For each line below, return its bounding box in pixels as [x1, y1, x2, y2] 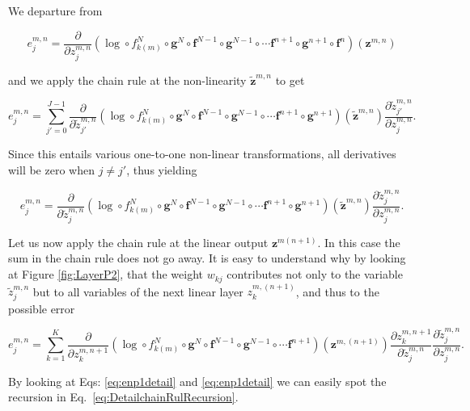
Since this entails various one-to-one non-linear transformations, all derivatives [8, 145, 396, 162]
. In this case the [317, 233, 400, 250]
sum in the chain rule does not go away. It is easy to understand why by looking [8, 250, 406, 266]
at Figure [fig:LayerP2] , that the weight [8, 266, 204, 283]
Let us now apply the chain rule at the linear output [8, 233, 269, 250]
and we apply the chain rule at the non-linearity [8, 71, 247, 88]
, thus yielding [126, 161, 197, 178]
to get [275, 71, 305, 88]
